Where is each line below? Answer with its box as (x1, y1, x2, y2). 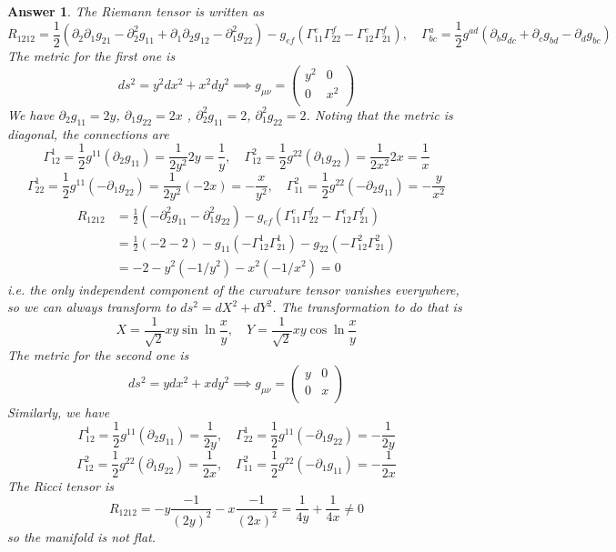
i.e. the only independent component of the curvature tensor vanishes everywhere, (7, 279, 459, 298)
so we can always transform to (7, 297, 177, 316)
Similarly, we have (7, 402, 110, 421)
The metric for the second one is (7, 346, 189, 365)
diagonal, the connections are (7, 124, 169, 143)
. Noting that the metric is (306, 105, 453, 124)
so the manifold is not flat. (7, 527, 157, 546)
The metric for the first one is (7, 46, 176, 65)
